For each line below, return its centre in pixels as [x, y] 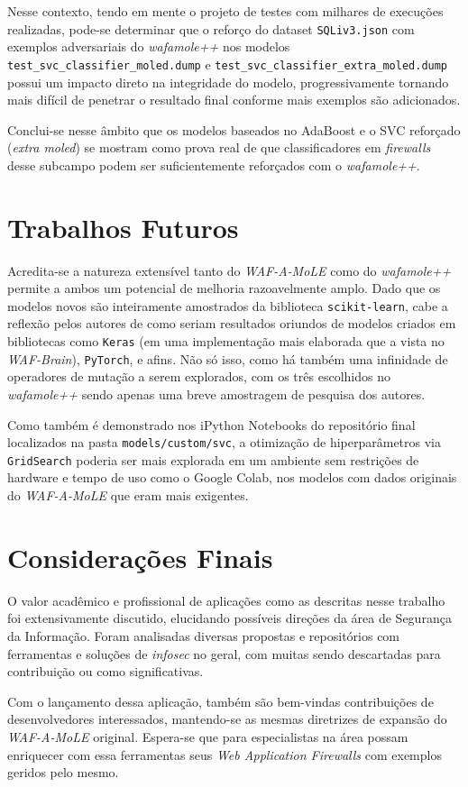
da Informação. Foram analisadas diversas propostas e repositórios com [204, 635]
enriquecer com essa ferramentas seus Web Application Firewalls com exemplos [225, 754]
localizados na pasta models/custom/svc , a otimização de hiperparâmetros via [224, 442]
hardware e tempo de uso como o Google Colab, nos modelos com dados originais [232, 477]
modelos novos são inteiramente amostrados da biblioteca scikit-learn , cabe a [228, 305]
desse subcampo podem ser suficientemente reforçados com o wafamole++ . [214, 165]
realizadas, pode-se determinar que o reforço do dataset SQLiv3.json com [211, 28]
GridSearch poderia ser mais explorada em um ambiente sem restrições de [213, 459]
